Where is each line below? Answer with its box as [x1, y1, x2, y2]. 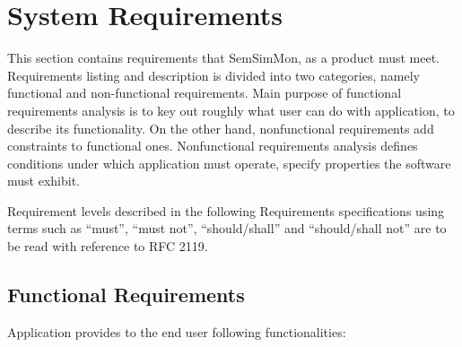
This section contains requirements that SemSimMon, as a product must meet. [7, 48, 440, 67]
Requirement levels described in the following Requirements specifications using [7, 201, 445, 220]
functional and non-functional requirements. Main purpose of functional [7, 83, 402, 102]
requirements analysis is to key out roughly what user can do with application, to [7, 100, 455, 119]
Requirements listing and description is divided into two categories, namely [7, 65, 420, 84]
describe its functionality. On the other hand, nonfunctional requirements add [7, 118, 434, 137]
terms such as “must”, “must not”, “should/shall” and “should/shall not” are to [7, 219, 447, 238]
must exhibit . [7, 171, 80, 190]
